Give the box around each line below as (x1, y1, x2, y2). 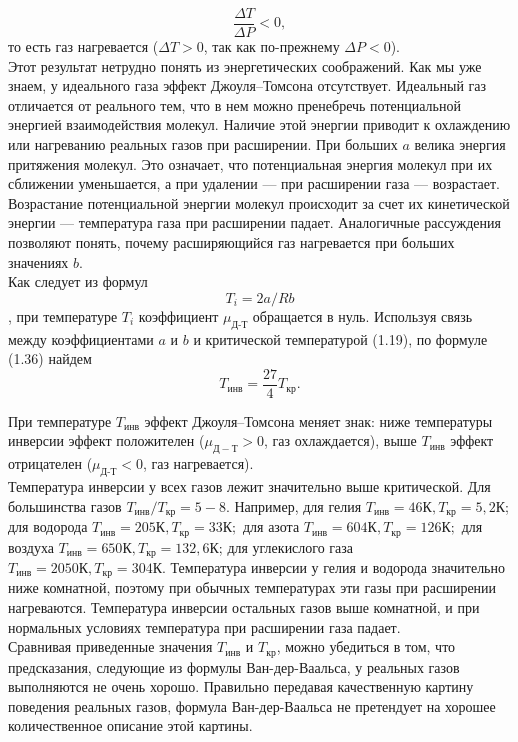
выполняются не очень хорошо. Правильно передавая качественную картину (8, 676, 474, 697)
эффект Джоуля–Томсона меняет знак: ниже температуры (144, 410, 493, 431)
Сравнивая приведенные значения (8, 636, 213, 657)
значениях (8, 251, 69, 272)
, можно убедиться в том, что (276, 636, 456, 657)
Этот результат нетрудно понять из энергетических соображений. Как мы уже (8, 55, 482, 76)
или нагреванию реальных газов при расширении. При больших (8, 134, 398, 155)
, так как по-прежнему (203, 36, 340, 57)
